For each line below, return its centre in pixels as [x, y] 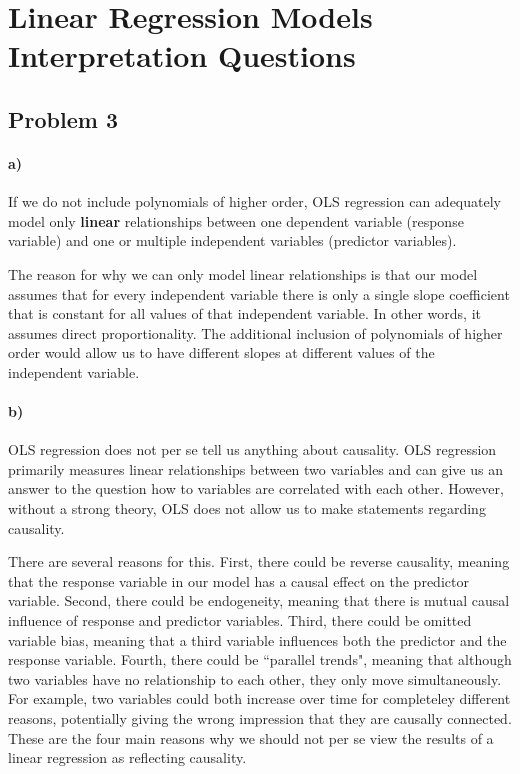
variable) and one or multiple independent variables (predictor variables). [232, 240]
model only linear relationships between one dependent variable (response [236, 220]
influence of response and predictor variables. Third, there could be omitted [240, 620]
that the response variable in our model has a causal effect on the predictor [238, 580]
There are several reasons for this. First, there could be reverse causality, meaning [259, 561]
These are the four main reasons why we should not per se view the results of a [251, 737]
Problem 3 [63, 118]
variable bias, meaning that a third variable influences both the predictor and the [257, 639]
